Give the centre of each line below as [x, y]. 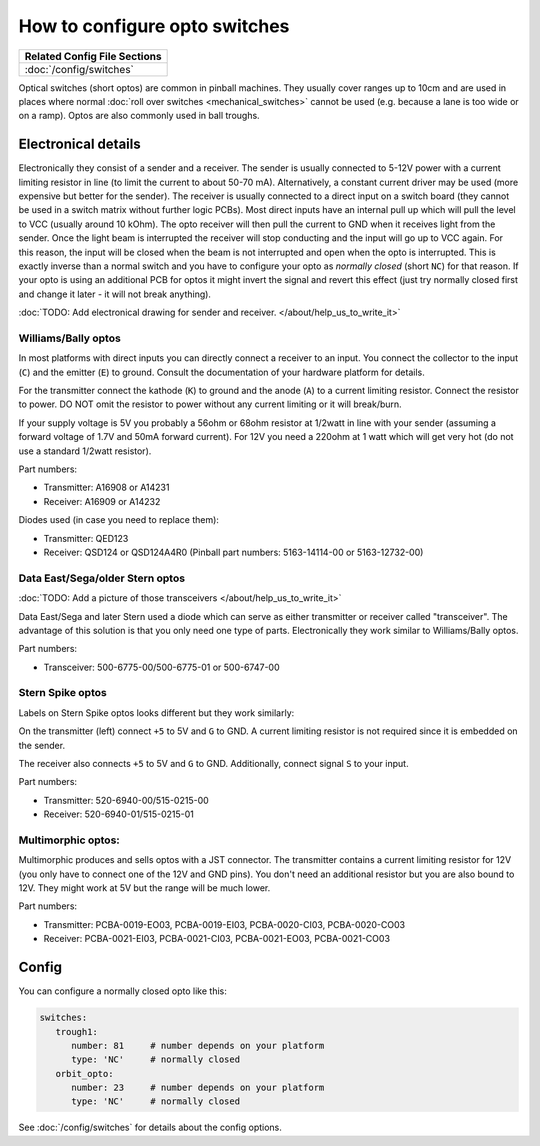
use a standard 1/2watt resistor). [85, 451]
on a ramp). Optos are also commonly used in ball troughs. [139, 116]
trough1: [77, 1031]
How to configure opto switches [154, 26]
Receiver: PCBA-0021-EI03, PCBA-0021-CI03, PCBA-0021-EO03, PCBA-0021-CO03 [216, 939]
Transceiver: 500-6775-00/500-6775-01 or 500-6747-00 [161, 667]
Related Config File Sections [93, 56]
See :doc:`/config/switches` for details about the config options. [150, 1127]
